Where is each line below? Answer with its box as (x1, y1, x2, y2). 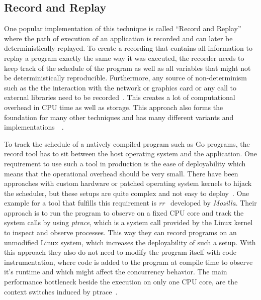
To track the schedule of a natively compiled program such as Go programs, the (4, 138, 250, 149)
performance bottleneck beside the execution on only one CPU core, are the (4, 276, 238, 287)
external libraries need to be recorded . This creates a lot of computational (4, 92, 235, 103)
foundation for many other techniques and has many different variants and (4, 112, 234, 122)
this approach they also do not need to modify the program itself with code (4, 247, 236, 257)
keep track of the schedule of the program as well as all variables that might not (4, 62, 251, 73)
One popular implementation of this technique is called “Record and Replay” (4, 23, 241, 34)
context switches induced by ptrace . (4, 286, 118, 296)
